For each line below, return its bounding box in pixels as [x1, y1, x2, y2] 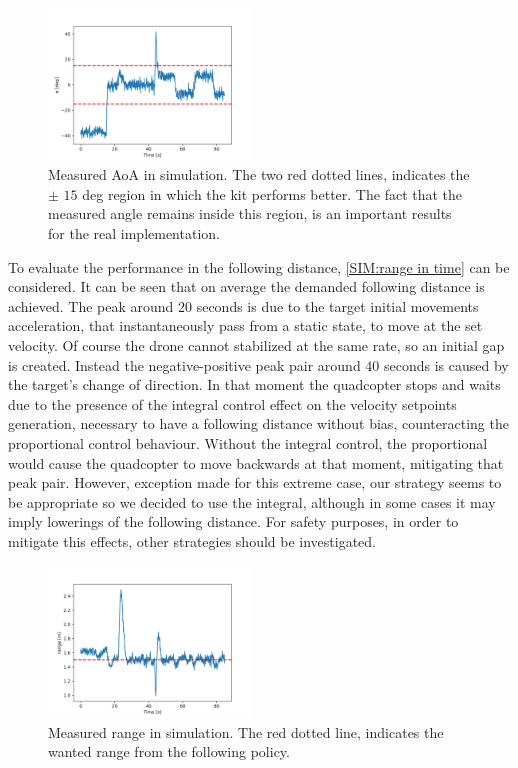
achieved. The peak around [8, 295, 174, 316]
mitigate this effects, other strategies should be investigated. [8, 530, 377, 551]
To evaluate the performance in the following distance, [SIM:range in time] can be [8, 256, 510, 277]
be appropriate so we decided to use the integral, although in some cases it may [8, 491, 496, 512]
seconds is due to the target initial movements [196, 295, 479, 316]
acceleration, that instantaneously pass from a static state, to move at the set [8, 315, 483, 336]
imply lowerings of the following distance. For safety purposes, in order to [8, 511, 459, 532]
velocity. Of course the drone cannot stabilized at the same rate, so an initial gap [8, 334, 505, 355]
